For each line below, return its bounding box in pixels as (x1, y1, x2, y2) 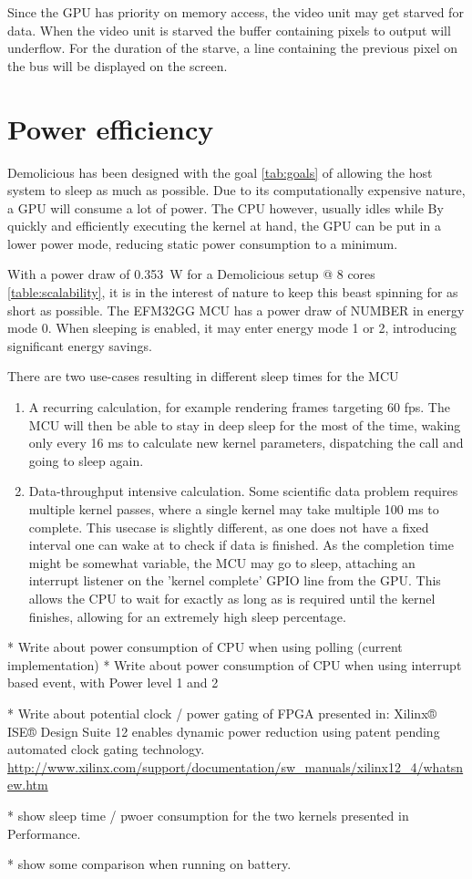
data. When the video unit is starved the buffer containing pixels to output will (7, 20, 451, 39)
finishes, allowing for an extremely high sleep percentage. (28, 606, 346, 626)
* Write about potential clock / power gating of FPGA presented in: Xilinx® (7, 703, 437, 722)
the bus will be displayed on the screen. (7, 56, 228, 75)
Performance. (7, 823, 81, 843)
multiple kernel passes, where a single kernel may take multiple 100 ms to (28, 500, 439, 518)
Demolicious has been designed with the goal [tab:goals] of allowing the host (7, 162, 433, 181)
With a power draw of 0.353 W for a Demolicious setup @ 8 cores (7, 264, 375, 284)
